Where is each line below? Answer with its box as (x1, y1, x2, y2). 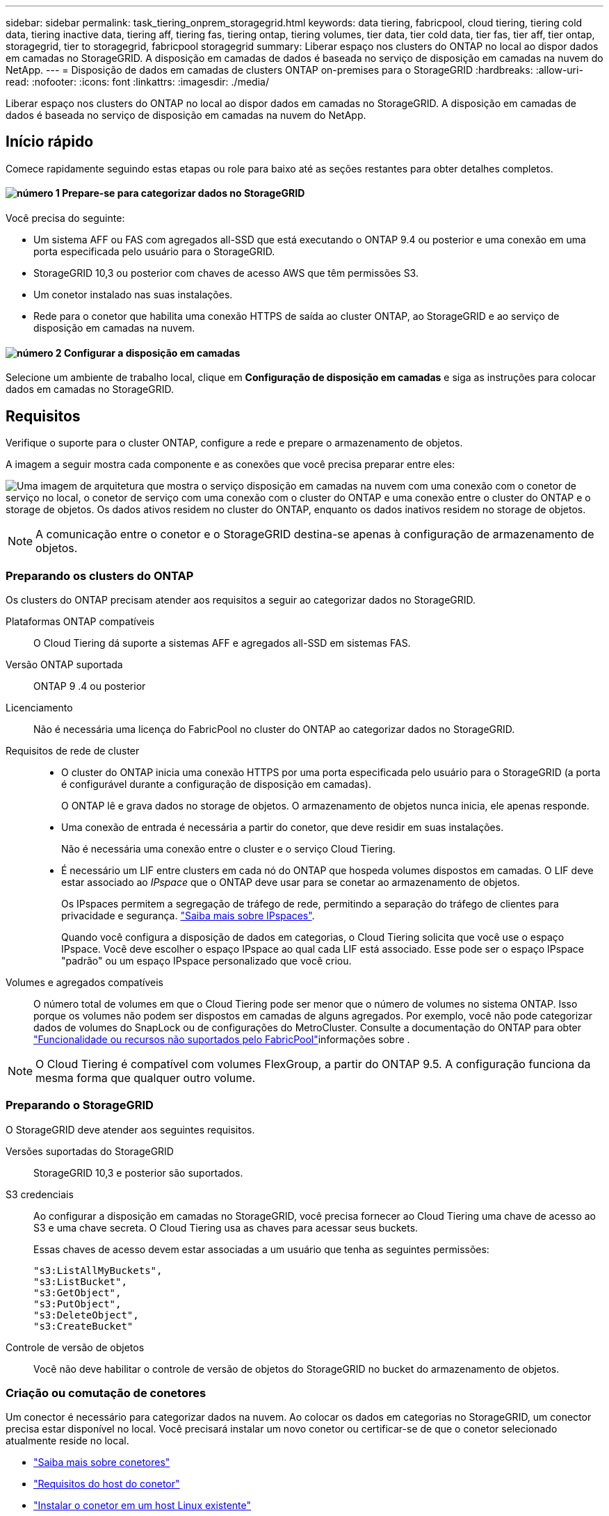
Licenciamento (6, 701, 73, 713)
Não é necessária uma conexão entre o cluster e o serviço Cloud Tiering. (61, 842, 396, 855)
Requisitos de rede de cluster (6, 744, 140, 757)
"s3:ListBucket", (33, 1275, 127, 1287)
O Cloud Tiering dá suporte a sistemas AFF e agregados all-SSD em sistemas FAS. (33, 636, 411, 649)
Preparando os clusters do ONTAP (6, 568, 194, 583)
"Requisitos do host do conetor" (33, 1478, 180, 1490)
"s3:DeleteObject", (33, 1309, 139, 1321)
